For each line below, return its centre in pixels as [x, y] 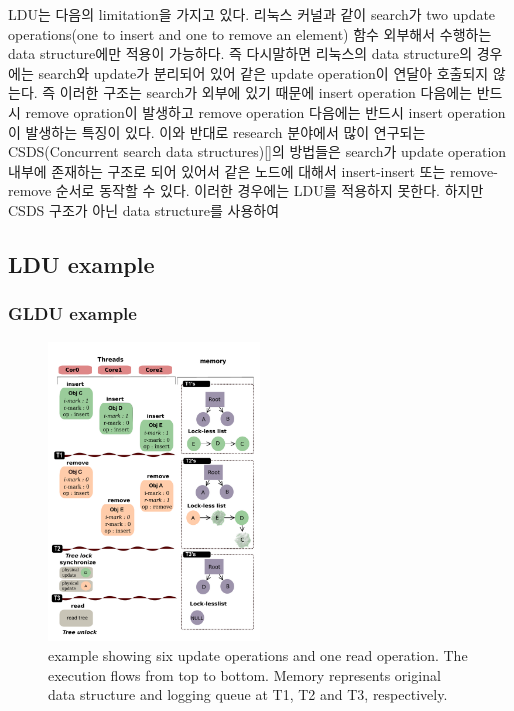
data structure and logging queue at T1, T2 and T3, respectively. [248, 694]
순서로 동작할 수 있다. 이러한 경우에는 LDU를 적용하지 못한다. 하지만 [269, 190]
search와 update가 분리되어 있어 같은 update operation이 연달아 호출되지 [263, 72]
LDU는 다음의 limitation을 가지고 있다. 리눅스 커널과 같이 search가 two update [252, 14]
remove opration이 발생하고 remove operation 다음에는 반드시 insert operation [265, 111]
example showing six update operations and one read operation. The [258, 654]
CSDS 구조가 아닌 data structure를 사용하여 [144, 209]
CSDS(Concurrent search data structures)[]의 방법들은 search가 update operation [257, 151]
